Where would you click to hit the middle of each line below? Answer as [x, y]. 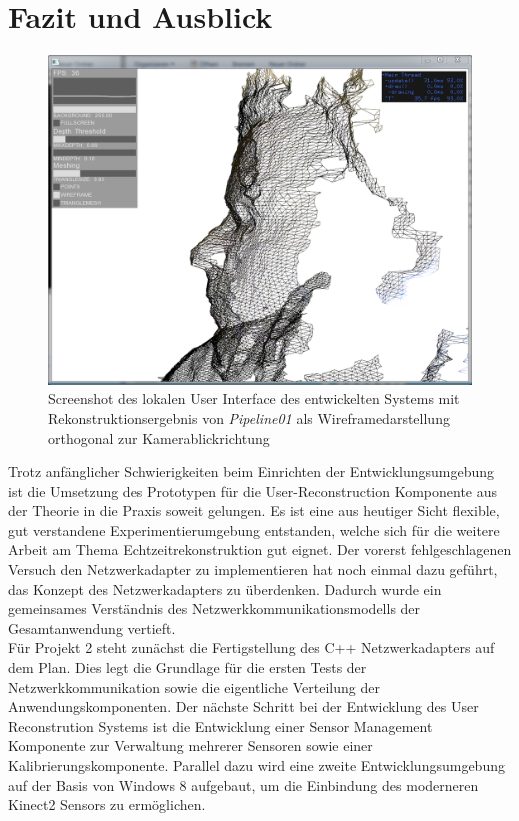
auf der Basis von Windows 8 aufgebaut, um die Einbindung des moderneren [243, 784]
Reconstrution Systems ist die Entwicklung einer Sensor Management [220, 725]
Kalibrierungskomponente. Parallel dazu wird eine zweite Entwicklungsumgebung [256, 765]
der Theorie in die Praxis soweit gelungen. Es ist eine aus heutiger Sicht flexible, [254, 510]
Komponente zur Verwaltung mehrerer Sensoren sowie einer [190, 745]
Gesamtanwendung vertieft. [92, 627]
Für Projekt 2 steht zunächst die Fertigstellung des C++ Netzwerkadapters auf [251, 647]
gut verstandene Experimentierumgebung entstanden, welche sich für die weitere [254, 529]
